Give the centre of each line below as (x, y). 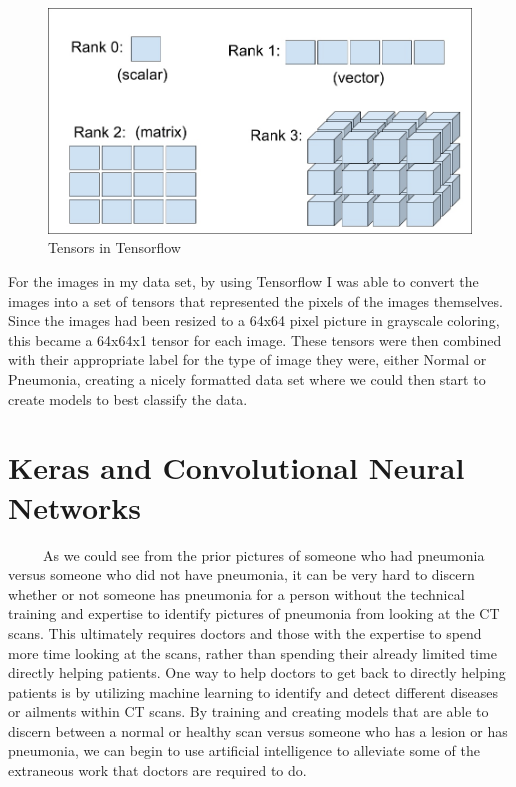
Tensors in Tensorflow (114, 247)
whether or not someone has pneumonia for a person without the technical (236, 593)
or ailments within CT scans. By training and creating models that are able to (248, 711)
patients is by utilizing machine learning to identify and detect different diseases (253, 691)
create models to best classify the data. (128, 398)
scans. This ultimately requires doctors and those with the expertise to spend (245, 632)
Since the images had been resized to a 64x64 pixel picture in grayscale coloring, (254, 320)
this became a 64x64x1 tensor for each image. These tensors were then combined (255, 339)
